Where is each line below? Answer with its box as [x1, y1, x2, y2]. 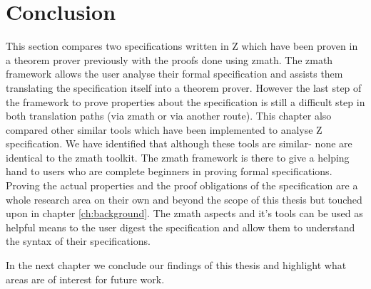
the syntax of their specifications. [6, 233, 151, 248]
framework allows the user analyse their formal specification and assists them [6, 66, 343, 81]
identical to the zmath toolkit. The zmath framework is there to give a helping [6, 149, 350, 164]
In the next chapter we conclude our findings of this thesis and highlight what [6, 258, 347, 273]
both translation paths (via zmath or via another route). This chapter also [6, 108, 332, 123]
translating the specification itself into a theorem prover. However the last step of [6, 80, 362, 95]
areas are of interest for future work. [6, 271, 165, 286]
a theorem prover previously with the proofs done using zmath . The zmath [6, 52, 333, 67]
